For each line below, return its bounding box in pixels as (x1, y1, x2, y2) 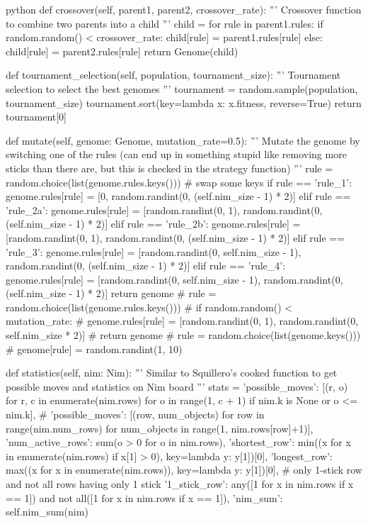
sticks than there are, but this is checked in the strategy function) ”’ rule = (6, 160, 333, 175)
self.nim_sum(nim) (6, 504, 88, 519)
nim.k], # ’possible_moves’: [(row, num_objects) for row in (6, 407, 265, 422)
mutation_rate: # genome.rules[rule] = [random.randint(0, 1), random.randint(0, (6, 313, 359, 328)
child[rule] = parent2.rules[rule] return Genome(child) (6, 43, 238, 58)
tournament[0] (6, 109, 67, 124)
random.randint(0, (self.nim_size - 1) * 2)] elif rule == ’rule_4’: (6, 258, 286, 273)
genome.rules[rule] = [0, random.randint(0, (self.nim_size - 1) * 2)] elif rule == (6, 189, 351, 204)
